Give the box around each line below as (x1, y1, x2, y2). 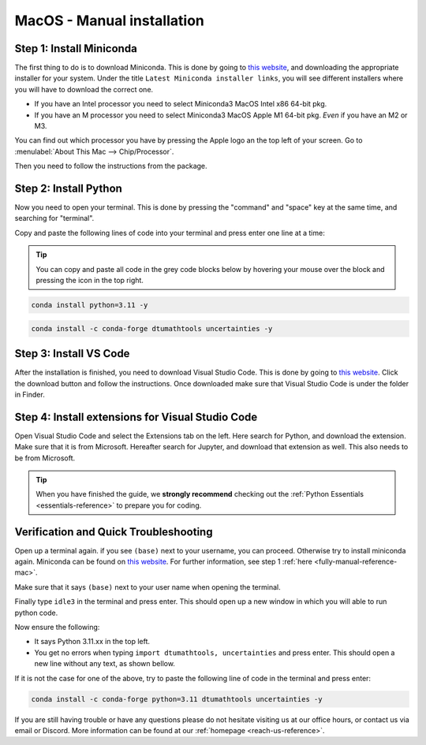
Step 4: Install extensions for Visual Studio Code (14, 410, 258, 423)
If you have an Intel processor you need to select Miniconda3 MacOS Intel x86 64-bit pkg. (34, 99, 327, 109)
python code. (14, 608, 58, 617)
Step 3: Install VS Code (14, 347, 130, 360)
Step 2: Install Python (14, 182, 122, 195)
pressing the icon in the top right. (35, 276, 144, 285)
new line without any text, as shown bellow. (34, 659, 175, 669)
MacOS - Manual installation (14, 12, 204, 29)
